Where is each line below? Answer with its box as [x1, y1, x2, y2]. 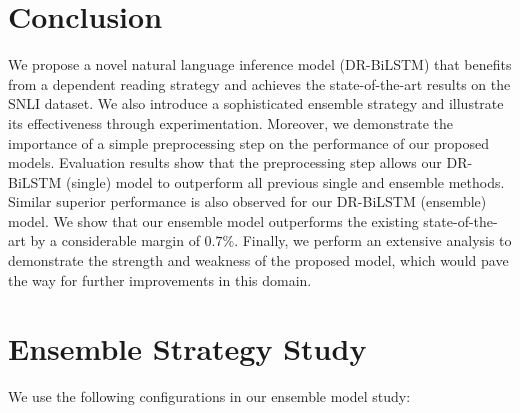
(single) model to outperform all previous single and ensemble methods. [65, 171, 505, 192]
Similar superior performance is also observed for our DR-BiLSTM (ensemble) [8, 191, 487, 212]
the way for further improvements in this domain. [8, 269, 312, 290]
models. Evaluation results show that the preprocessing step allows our [8, 152, 442, 173]
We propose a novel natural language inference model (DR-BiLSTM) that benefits [8, 54, 512, 75]
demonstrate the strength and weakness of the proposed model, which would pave [8, 250, 509, 271]
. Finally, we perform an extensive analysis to [234, 230, 512, 251]
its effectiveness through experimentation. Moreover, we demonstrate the [8, 112, 453, 133]
